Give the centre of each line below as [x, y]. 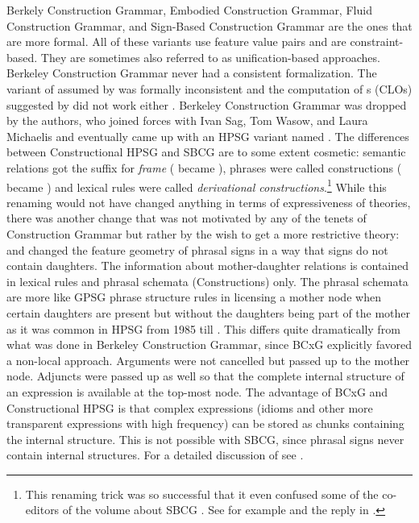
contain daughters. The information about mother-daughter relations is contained [208, 266]
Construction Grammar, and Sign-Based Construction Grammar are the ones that [209, 25]
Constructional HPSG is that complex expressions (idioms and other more [190, 407]
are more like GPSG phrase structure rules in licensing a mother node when [194, 297]
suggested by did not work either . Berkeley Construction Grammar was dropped [207, 104]
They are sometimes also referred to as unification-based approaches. [210, 57]
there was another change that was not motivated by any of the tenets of [187, 218]
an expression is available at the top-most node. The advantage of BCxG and [197, 391]
